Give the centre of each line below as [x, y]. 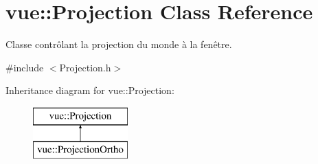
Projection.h [85, 67]
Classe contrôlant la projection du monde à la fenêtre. [119, 44]
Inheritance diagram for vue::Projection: [90, 90]
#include [25, 67]
